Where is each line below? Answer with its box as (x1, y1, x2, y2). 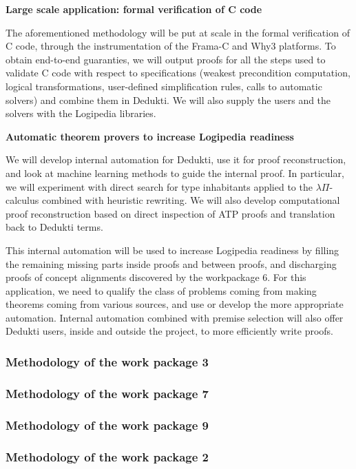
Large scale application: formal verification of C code (6, 2, 262, 16)
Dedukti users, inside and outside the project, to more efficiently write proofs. (6, 324, 333, 338)
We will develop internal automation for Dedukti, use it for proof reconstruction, (6, 152, 346, 167)
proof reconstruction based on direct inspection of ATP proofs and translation (6, 206, 335, 220)
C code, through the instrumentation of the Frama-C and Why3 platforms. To (6, 39, 336, 53)
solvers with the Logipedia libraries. (6, 106, 156, 121)
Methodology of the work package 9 (6, 416, 209, 433)
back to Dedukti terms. (6, 220, 103, 234)
